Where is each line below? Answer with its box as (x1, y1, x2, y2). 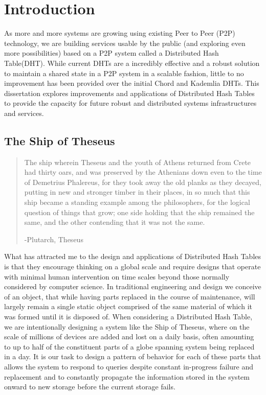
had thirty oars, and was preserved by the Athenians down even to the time (24, 167, 262, 177)
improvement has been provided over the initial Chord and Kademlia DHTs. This (4, 78, 259, 88)
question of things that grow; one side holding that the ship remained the (24, 206, 255, 217)
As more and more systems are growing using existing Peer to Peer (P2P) (4, 28, 235, 38)
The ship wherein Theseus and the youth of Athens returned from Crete (24, 156, 251, 167)
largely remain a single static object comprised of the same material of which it (4, 301, 252, 312)
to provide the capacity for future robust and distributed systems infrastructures (4, 98, 257, 108)
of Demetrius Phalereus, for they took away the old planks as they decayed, (24, 176, 261, 187)
